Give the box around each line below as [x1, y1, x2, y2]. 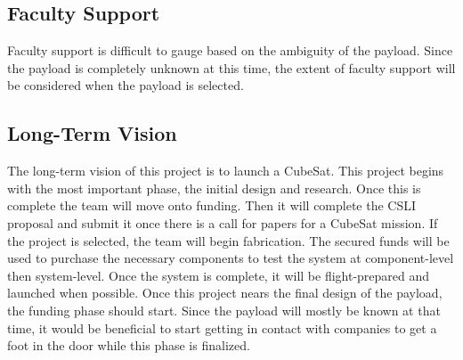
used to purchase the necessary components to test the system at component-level [7, 249, 454, 267]
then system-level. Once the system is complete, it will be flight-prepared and [7, 266, 430, 284]
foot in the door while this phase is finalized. [7, 336, 250, 355]
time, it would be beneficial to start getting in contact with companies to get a [7, 318, 437, 337]
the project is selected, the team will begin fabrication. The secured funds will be [7, 231, 450, 250]
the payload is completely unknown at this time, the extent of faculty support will [7, 58, 456, 77]
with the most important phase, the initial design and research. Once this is [7, 178, 421, 197]
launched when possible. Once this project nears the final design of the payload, [7, 283, 443, 302]
